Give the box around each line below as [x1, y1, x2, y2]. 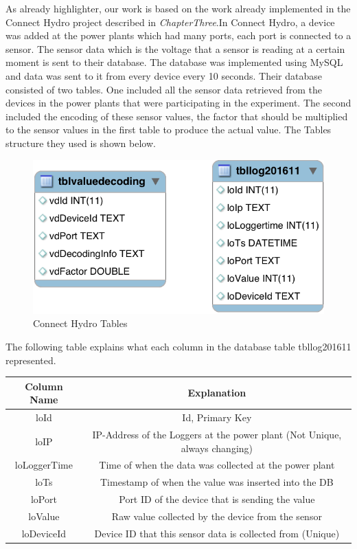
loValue [28, 508, 60, 523]
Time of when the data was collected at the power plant [99, 458, 335, 472]
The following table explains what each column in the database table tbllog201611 [5, 339, 352, 353]
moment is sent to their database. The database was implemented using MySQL [5, 55, 343, 69]
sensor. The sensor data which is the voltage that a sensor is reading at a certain [5, 41, 345, 56]
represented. [5, 352, 56, 367]
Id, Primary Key [182, 410, 252, 425]
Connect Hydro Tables [33, 316, 128, 330]
